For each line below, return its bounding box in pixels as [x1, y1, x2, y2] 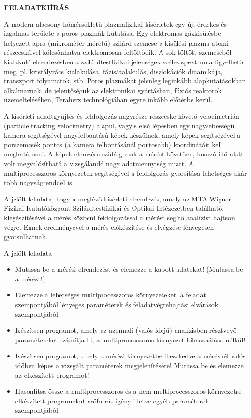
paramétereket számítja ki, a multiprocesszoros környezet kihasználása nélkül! [15, 334, 246, 344]
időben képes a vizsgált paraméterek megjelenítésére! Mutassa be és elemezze [15, 360, 244, 370]
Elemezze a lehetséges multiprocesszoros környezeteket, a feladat [15, 290, 206, 300]
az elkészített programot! [15, 370, 89, 380]
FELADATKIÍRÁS [4, 2, 69, 12]
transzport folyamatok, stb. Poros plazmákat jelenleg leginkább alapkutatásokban [4, 76, 246, 86]
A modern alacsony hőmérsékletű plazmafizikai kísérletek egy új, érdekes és [4, 18, 227, 29]
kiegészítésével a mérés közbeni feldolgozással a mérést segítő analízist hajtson [4, 212, 235, 222]
